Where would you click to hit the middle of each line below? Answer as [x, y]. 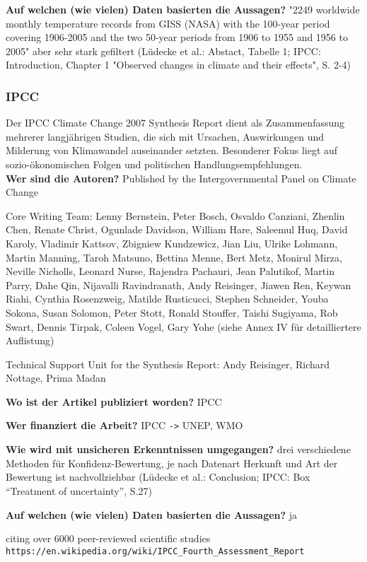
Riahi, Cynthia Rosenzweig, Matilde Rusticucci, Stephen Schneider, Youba [167, 299]
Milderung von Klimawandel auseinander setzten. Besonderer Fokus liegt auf [172, 150]
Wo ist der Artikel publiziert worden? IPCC [114, 401]
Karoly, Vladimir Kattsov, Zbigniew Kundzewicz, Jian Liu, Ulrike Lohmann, [172, 243]
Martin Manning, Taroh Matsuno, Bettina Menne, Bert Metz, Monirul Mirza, [174, 257]
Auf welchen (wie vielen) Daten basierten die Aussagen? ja [152, 514]
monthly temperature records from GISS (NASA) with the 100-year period [168, 23]
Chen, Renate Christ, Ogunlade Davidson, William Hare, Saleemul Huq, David [177, 229]
